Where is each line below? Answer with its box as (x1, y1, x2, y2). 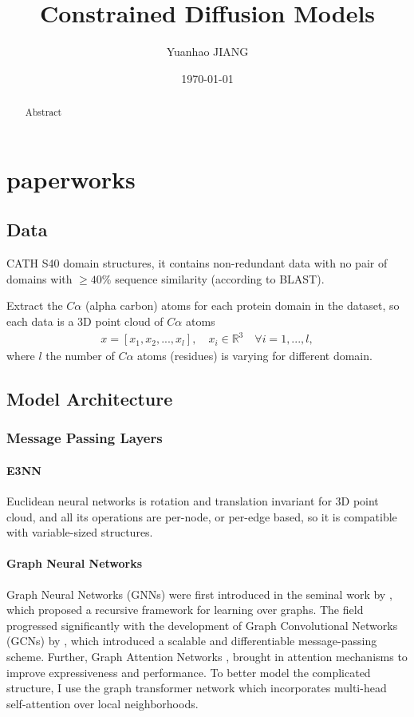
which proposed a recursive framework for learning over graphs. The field (6, 601, 364, 618)
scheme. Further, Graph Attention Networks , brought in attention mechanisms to (6, 648, 408, 665)
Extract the (6, 297, 63, 314)
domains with (6, 270, 73, 287)
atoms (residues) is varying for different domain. (137, 347, 373, 364)
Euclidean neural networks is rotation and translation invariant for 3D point (6, 493, 379, 509)
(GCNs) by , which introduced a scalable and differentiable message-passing (6, 632, 377, 649)
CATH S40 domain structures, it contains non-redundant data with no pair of (6, 255, 388, 271)
